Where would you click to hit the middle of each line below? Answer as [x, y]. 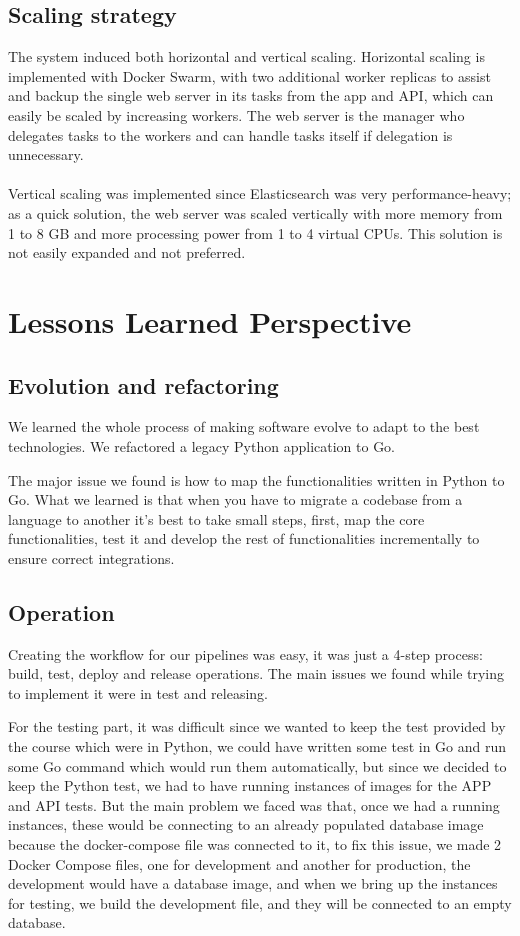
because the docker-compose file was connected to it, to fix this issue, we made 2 [255, 844]
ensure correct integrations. [91, 557]
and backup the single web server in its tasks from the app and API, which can [251, 95]
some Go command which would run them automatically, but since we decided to [257, 765]
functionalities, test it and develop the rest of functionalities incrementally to [244, 538]
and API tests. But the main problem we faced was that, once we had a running [254, 804]
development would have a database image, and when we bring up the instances [253, 883]
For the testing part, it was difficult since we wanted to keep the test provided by [257, 726]
